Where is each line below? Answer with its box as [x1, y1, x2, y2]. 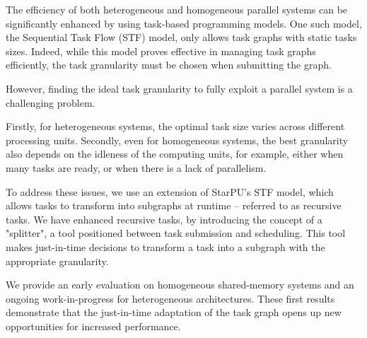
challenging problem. [6, 95, 95, 110]
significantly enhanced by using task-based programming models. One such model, [6, 16, 362, 30]
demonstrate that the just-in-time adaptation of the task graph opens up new [6, 305, 342, 320]
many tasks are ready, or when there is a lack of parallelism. [6, 160, 267, 175]
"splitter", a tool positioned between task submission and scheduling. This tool [6, 226, 346, 240]
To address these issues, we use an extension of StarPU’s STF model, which [6, 184, 334, 199]
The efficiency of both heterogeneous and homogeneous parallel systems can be [6, 2, 348, 16]
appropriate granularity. [6, 253, 109, 268]
